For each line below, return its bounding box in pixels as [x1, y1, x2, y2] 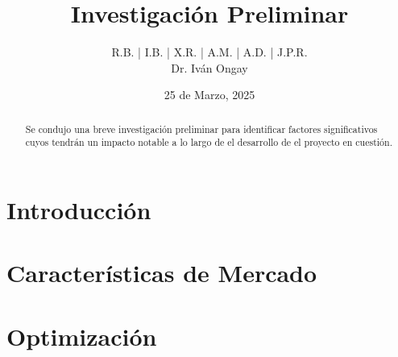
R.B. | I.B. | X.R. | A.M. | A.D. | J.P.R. [111, 44, 308, 60]
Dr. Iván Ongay [171, 59, 248, 76]
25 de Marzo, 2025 [164, 86, 255, 103]
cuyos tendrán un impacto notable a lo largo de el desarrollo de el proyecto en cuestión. [25, 135, 392, 149]
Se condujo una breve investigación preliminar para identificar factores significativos [25, 122, 378, 135]
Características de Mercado [6, 256, 317, 289]
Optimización [6, 319, 157, 352]
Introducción [6, 193, 151, 226]
